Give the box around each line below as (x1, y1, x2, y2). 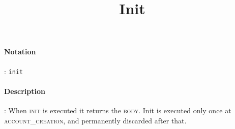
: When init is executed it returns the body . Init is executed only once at (4, 105, 231, 116)
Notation (4, 46, 36, 57)
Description (4, 85, 46, 96)
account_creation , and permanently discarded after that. (4, 115, 187, 125)
